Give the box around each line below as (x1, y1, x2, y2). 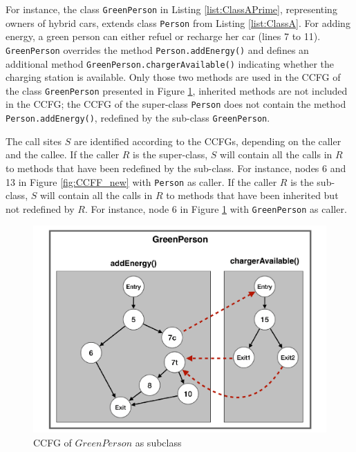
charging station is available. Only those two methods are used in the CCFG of (6, 70, 341, 84)
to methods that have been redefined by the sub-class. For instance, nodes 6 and (6, 160, 346, 175)
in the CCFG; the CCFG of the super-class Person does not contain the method (6, 97, 346, 111)
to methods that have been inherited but (166, 188, 339, 203)
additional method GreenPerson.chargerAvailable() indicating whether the (6, 56, 335, 70)
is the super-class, (133, 147, 208, 162)
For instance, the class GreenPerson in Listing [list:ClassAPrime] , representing (6, 2, 337, 16)
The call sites (6, 133, 62, 148)
